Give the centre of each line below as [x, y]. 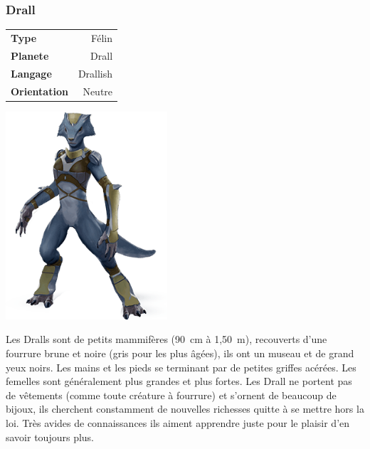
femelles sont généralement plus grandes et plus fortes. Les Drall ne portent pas [179, 381]
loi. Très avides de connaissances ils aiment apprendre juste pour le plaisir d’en [178, 423]
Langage [31, 73]
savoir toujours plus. [50, 437]
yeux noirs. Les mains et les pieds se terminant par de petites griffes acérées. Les [181, 367]
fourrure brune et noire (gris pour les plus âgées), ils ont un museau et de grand [180, 353]
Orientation [39, 91]
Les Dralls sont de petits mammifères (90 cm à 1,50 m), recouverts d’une [166, 339]
